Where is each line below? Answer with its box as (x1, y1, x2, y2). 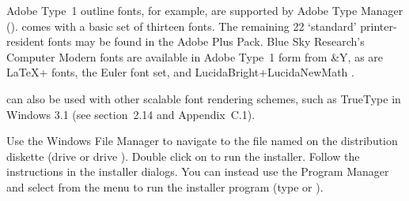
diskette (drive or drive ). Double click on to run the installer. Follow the (6, 147, 360, 164)
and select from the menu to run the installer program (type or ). (6, 178, 324, 195)
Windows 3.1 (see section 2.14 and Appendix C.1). (6, 106, 256, 122)
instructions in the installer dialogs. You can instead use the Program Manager (6, 163, 389, 180)
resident (6, 33, 44, 50)
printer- (360, 17, 397, 34)
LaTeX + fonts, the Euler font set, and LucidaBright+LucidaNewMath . (6, 64, 354, 80)
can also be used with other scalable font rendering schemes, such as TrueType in (6, 90, 401, 106)
